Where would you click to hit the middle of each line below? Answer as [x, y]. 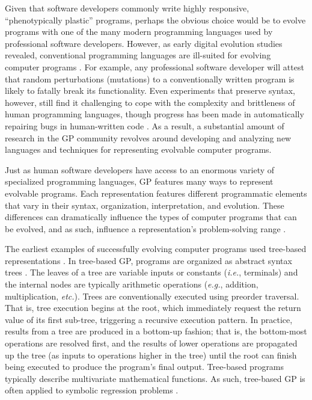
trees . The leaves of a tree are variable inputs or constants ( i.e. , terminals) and [151, 272]
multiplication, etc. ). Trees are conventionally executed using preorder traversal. [152, 296]
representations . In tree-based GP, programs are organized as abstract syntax [148, 260]
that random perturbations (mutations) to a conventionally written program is [150, 78]
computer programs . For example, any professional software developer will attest [154, 66]
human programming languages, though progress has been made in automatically [154, 114]
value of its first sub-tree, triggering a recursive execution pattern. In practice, [149, 319]
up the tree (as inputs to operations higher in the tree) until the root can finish [151, 355]
